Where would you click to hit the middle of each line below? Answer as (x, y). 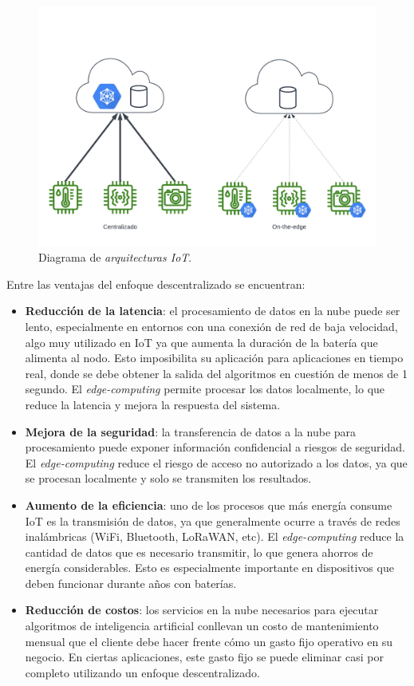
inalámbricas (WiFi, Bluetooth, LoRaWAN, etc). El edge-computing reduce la (215, 536)
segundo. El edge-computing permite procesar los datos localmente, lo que (205, 389)
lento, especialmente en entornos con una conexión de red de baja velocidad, (211, 326)
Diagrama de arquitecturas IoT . (115, 257)
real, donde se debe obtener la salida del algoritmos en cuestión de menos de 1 (216, 373)
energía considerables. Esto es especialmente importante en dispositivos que (209, 568)
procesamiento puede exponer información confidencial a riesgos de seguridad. (215, 447)
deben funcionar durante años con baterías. (131, 583)
